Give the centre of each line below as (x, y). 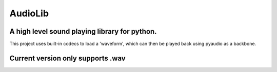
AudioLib (29, 13)
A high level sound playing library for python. (83, 31)
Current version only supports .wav (67, 58)
